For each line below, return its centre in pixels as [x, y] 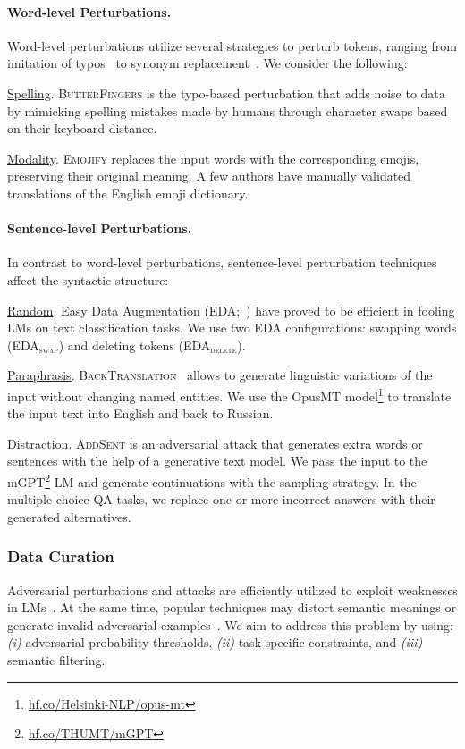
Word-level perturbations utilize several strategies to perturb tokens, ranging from [232, 45]
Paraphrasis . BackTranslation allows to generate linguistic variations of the [220, 375]
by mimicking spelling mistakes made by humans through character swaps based [228, 110]
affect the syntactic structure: [88, 279]
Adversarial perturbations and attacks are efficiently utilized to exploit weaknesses [232, 589]
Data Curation [61, 556]
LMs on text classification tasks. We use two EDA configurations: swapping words [232, 328]
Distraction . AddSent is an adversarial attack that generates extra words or [215, 443]
